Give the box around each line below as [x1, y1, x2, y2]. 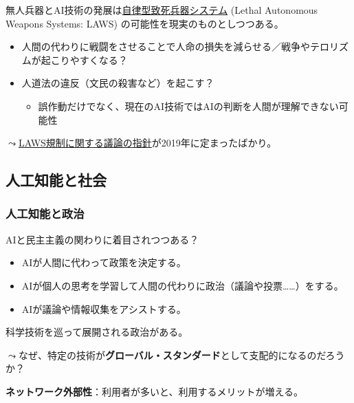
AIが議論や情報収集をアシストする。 [21, 301, 186, 316]
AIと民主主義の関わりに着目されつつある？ [5, 232, 199, 246]
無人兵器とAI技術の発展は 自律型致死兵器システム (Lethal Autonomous [5, 3, 318, 17]
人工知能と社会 [5, 169, 107, 190]
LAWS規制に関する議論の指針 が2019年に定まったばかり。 [18, 135, 277, 150]
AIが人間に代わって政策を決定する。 [21, 255, 186, 270]
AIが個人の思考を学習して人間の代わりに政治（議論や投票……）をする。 [21, 278, 344, 292]
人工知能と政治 [5, 205, 85, 222]
